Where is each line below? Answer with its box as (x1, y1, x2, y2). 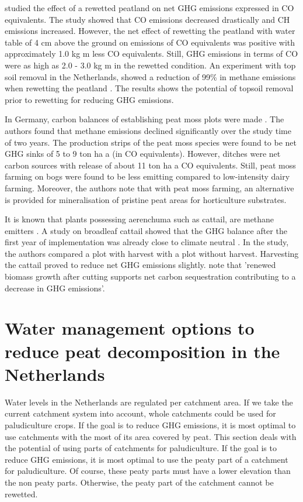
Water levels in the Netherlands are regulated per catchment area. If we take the (5, 396, 293, 408)
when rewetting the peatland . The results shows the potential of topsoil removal (5, 82, 294, 94)
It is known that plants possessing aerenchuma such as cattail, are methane (5, 213, 274, 225)
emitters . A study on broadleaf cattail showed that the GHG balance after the (5, 224, 287, 236)
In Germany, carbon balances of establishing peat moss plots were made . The (5, 113, 284, 125)
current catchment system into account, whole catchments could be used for (5, 407, 276, 420)
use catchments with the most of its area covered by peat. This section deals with (5, 430, 297, 442)
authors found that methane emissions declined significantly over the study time (5, 124, 291, 136)
